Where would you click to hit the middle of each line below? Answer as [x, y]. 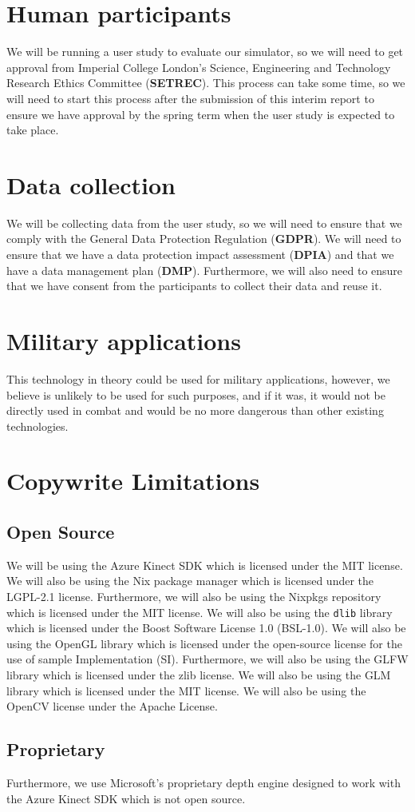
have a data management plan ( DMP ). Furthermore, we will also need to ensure [205, 270]
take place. [33, 130]
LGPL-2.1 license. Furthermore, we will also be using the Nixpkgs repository [194, 597]
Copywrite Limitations [133, 481]
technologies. [38, 426]
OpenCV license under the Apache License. [112, 706]
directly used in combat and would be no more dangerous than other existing [195, 410]
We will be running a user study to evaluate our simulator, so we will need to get [205, 52]
